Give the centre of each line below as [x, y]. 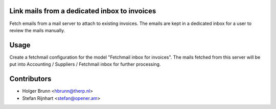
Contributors [30, 79]
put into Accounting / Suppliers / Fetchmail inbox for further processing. [85, 64]
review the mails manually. [37, 30]
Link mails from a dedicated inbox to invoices [83, 11]
